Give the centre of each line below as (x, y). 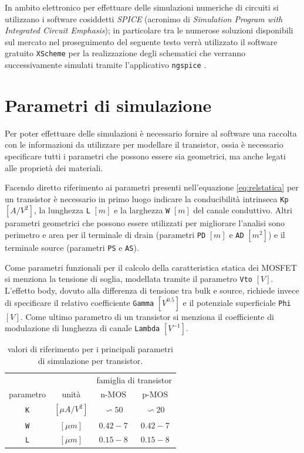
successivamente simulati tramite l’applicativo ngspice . (106, 65)
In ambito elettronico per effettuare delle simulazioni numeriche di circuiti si (142, 7)
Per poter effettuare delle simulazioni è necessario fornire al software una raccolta (151, 133)
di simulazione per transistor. (90, 360)
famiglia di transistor (134, 379)
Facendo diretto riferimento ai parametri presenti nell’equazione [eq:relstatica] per (152, 187)
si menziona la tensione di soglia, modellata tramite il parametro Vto (129, 279)
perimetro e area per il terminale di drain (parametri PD (105, 235)
